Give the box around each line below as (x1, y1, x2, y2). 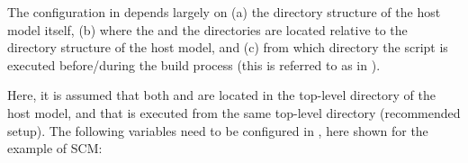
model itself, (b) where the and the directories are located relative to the (7, 20, 408, 39)
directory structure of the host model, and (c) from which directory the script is (7, 38, 448, 57)
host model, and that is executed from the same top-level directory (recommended (7, 103, 461, 122)
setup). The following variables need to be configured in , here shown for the (7, 121, 428, 140)
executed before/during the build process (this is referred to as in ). (7, 55, 381, 74)
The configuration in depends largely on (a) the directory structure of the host (7, 3, 441, 21)
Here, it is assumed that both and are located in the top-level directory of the (7, 86, 436, 104)
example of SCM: (7, 139, 103, 158)
